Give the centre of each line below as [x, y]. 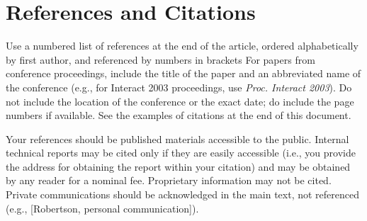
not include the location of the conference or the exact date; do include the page [180, 101]
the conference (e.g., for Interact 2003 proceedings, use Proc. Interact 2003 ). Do [179, 87]
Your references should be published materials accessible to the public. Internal [177, 138]
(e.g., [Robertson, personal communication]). [102, 208]
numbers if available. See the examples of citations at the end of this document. [179, 115]
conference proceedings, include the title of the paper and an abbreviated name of [183, 73]
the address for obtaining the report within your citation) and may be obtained [178, 166]
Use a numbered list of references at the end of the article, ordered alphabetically [182, 46]
